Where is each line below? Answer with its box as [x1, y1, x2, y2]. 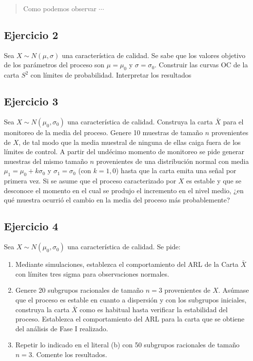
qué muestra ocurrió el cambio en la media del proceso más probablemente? [4, 195, 230, 205]
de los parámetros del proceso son [4, 60, 105, 70]
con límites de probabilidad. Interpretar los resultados [30, 70, 192, 80]
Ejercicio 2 [4, 27, 58, 42]
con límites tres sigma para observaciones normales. [15, 268, 169, 279]
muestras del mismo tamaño [4, 156, 88, 166]
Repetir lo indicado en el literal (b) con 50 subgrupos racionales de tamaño [15, 340, 240, 350]
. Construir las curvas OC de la [155, 60, 248, 70]
